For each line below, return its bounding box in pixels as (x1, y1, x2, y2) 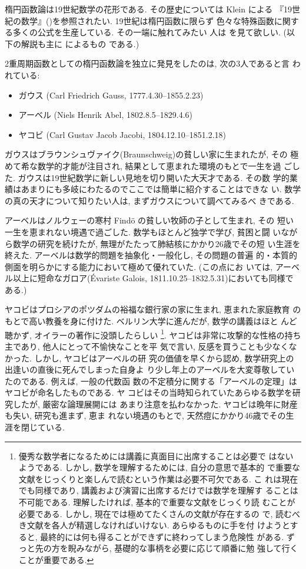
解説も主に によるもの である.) (21, 37, 139, 50)
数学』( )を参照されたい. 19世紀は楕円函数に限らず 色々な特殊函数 (21, 14, 274, 27)
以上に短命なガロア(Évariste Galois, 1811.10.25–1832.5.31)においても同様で (12, 272, 294, 284)
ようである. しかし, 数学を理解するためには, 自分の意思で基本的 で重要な (18, 461, 300, 473)
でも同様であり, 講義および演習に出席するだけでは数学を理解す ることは (18, 484, 298, 496)
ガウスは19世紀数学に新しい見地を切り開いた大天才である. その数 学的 (18, 171, 290, 183)
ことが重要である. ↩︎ (18, 554, 94, 565)
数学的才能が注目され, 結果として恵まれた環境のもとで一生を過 (37, 159, 281, 172)
